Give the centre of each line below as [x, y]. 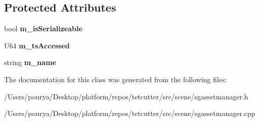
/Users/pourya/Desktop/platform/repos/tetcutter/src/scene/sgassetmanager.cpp [130, 113]
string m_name [30, 62]
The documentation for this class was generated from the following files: [116, 79]
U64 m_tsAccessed [37, 45]
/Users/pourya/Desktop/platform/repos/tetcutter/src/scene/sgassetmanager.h [126, 96]
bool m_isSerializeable [43, 28]
